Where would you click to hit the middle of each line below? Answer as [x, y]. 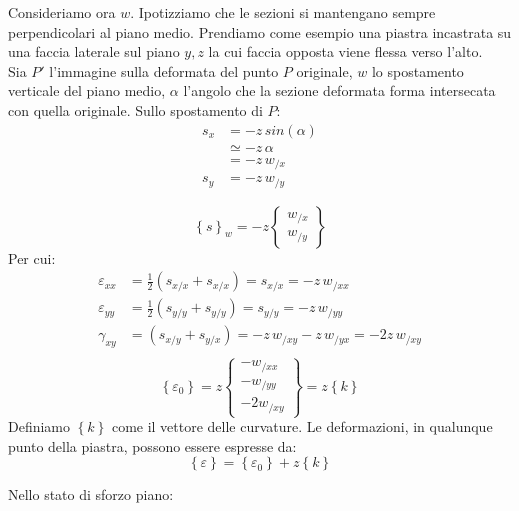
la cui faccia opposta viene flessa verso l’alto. [345, 51]
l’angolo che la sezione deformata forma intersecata [339, 90]
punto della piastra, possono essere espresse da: [152, 445]
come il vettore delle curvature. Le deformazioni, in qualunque [302, 426]
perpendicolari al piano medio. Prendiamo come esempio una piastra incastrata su [260, 31]
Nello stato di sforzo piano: [91, 494]
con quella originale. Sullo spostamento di [135, 109]
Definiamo [39, 426]
